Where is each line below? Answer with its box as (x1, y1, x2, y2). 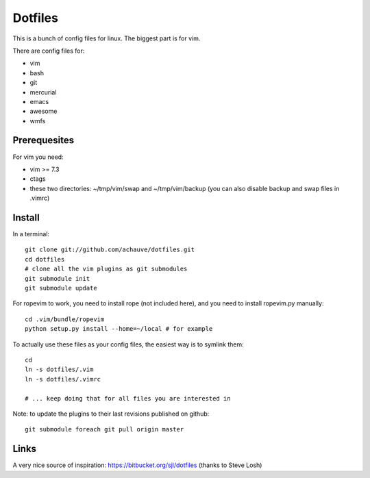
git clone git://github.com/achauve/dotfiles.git (25, 246, 195, 253)
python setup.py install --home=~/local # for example (25, 325, 213, 333)
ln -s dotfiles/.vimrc (25, 375, 101, 383)
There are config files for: (12, 47, 85, 55)
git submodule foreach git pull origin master (25, 425, 184, 433)
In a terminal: (12, 230, 50, 238)
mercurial (29, 88, 57, 96)
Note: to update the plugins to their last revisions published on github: (12, 410, 210, 418)
